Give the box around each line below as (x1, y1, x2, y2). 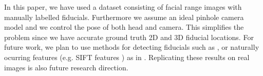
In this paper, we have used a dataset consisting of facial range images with (4, 2, 242, 12)
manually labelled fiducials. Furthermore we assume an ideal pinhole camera (4, 11, 244, 22)
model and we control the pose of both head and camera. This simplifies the (4, 22, 244, 32)
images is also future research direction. (4, 62, 128, 72)
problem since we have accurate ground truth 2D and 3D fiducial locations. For (4, 31, 254, 42)
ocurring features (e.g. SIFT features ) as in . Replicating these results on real (4, 51, 250, 62)
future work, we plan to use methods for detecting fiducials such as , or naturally (4, 42, 259, 52)
